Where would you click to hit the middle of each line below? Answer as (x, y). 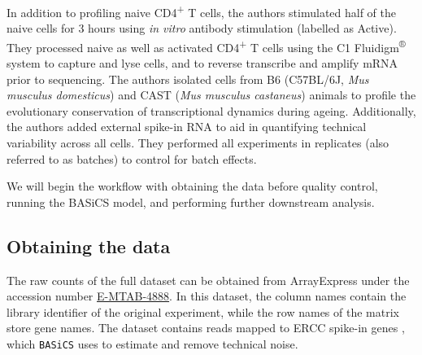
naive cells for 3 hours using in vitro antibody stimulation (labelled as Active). (202, 28)
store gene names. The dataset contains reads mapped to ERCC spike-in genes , (206, 328)
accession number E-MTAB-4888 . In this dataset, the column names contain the (207, 296)
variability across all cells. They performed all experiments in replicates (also (198, 143)
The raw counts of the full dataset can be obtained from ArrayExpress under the (208, 280)
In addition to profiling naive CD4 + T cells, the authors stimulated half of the (202, 11)
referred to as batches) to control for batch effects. (132, 158)
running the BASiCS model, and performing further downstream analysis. (191, 202)
